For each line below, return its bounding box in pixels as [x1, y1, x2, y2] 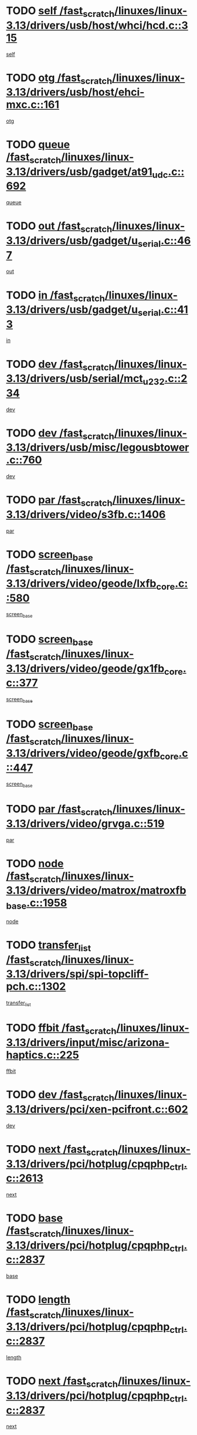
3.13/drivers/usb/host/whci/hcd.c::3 [6, 19, 189, 32]
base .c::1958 [6, 896, 67, 912]
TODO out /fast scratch [6, 219, 113, 235]
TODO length [6, 1293, 70, 1307]
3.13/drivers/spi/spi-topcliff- [6, 967, 149, 981]
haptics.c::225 [6, 1048, 79, 1061]
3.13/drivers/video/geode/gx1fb [6, 662, 165, 675]
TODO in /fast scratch [6, 289, 106, 304]
